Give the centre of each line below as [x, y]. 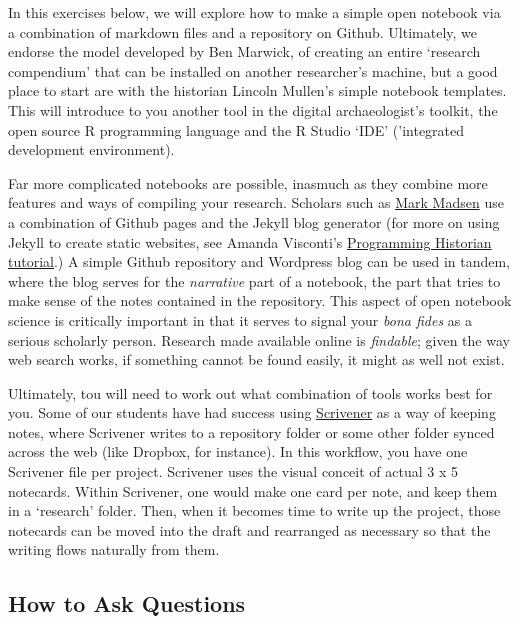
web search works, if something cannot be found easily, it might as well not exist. [256, 359]
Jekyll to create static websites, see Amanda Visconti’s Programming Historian [250, 241]
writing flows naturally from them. [114, 549]
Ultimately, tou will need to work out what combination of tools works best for [250, 392]
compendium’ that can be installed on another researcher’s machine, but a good [253, 70]
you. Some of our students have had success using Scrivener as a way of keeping [252, 412]
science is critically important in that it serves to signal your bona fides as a [240, 319]
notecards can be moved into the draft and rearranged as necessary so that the [249, 529]
